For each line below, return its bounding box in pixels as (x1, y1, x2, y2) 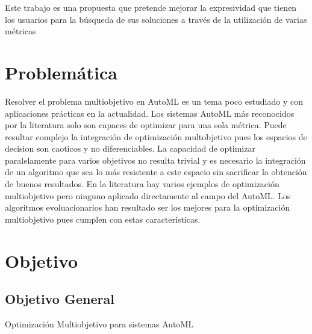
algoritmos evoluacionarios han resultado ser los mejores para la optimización (5, 201, 290, 214)
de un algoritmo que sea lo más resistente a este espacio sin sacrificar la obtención (5, 165, 307, 178)
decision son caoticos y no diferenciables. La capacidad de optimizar (5, 142, 255, 155)
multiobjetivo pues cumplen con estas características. (5, 212, 201, 225)
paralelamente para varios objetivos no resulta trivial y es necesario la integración (5, 153, 306, 166)
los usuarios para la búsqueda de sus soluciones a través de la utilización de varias (5, 13, 307, 25)
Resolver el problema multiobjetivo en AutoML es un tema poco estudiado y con (5, 94, 303, 107)
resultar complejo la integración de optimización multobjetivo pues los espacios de (5, 130, 307, 143)
